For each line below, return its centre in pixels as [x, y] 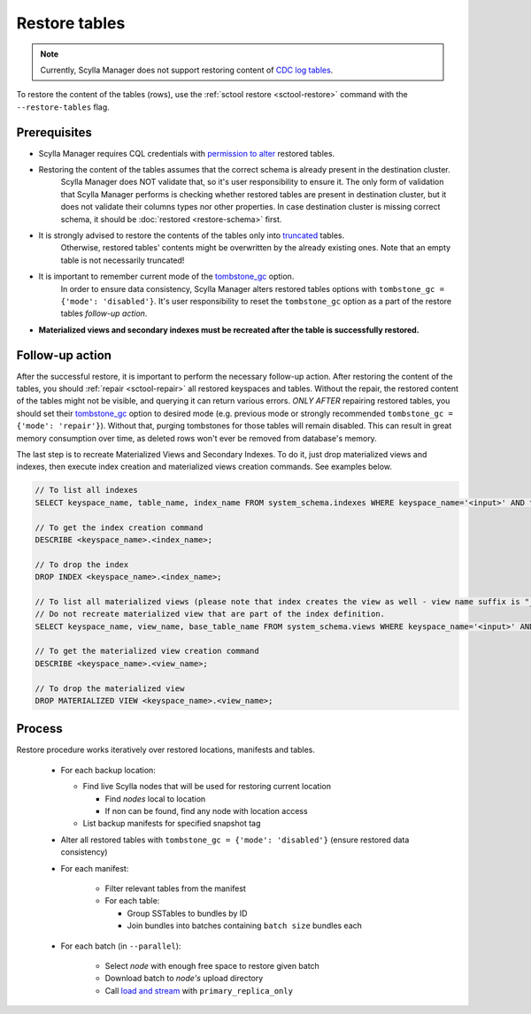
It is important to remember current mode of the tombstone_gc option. [166, 277]
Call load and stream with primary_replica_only [199, 990]
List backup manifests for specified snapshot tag [172, 824]
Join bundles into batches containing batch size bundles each [245, 926]
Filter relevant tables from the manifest [176, 888]
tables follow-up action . [104, 313]
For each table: [132, 901]
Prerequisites [54, 132]
